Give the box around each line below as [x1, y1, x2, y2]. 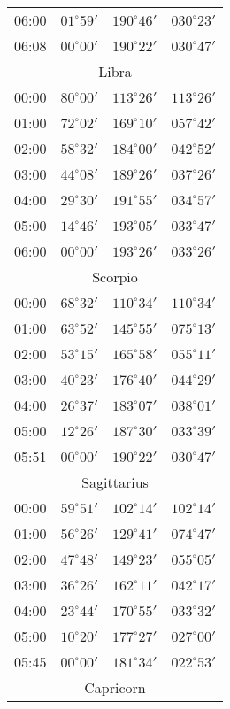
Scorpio [92, 266, 138, 287]
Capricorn [84, 677, 146, 697]
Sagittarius [81, 472, 149, 492]
